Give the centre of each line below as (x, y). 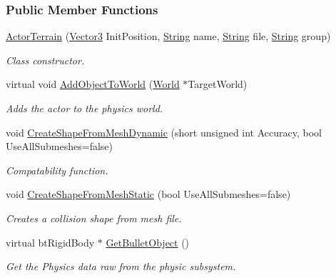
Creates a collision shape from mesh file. (94, 218)
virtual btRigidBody (50, 242)
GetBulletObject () (148, 242)
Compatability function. (57, 170)
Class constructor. (45, 60)
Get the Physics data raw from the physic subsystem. (121, 266)
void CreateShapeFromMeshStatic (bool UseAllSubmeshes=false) (148, 194)
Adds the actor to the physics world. (85, 108)
